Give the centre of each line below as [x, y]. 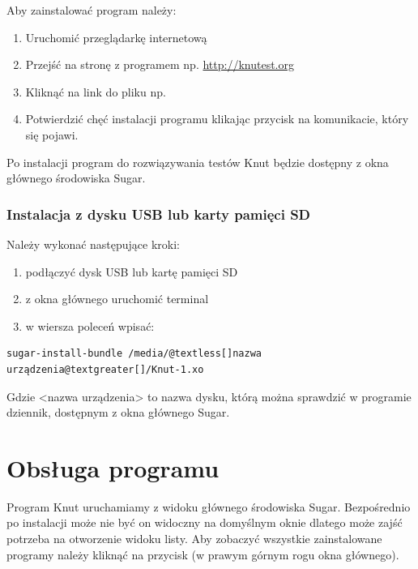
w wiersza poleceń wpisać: [90, 325]
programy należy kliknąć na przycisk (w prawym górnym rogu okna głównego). [203, 554]
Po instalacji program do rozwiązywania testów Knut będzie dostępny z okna [198, 162]
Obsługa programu [113, 467]
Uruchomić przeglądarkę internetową [116, 37]
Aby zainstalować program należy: [92, 10]
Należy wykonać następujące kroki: [94, 244]
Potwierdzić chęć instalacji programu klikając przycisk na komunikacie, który [217, 119]
